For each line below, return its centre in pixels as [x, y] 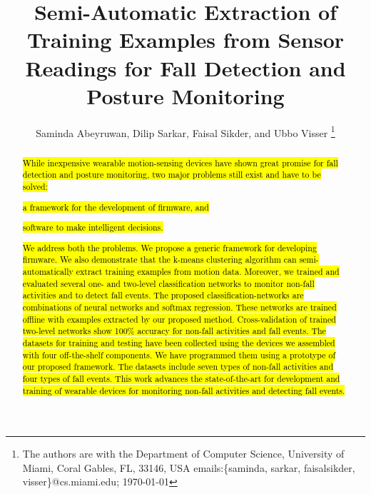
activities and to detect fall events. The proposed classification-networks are [163, 295]
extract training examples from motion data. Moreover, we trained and [208, 271]
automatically [48, 271]
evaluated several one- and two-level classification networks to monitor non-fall [168, 283]
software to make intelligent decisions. [93, 227]
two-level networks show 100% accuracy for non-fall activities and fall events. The [174, 331]
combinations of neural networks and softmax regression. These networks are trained [179, 307]
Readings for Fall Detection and [185, 67]
